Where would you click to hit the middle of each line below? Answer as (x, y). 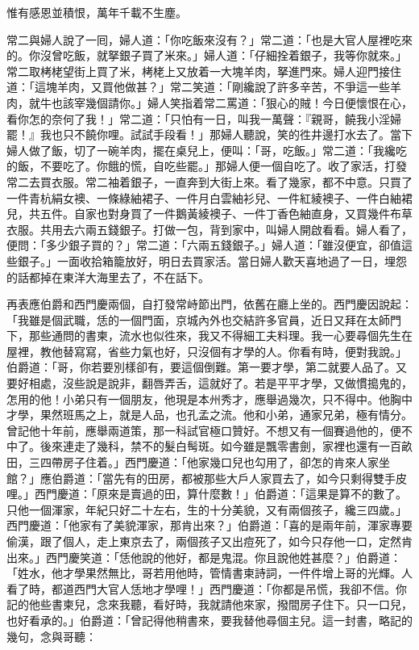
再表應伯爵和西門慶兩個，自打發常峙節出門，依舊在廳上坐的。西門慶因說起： (209, 304)
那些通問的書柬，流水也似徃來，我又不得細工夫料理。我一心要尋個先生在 (220, 335)
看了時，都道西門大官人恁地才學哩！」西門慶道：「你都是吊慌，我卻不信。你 (207, 588)
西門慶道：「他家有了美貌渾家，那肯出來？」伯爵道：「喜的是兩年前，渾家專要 (209, 525)
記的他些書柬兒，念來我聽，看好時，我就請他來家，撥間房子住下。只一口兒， (209, 604)
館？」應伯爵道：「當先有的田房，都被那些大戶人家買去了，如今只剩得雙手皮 (207, 478)
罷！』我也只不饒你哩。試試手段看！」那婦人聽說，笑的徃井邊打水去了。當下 (209, 134)
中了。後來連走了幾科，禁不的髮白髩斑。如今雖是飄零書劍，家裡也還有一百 (204, 446)
